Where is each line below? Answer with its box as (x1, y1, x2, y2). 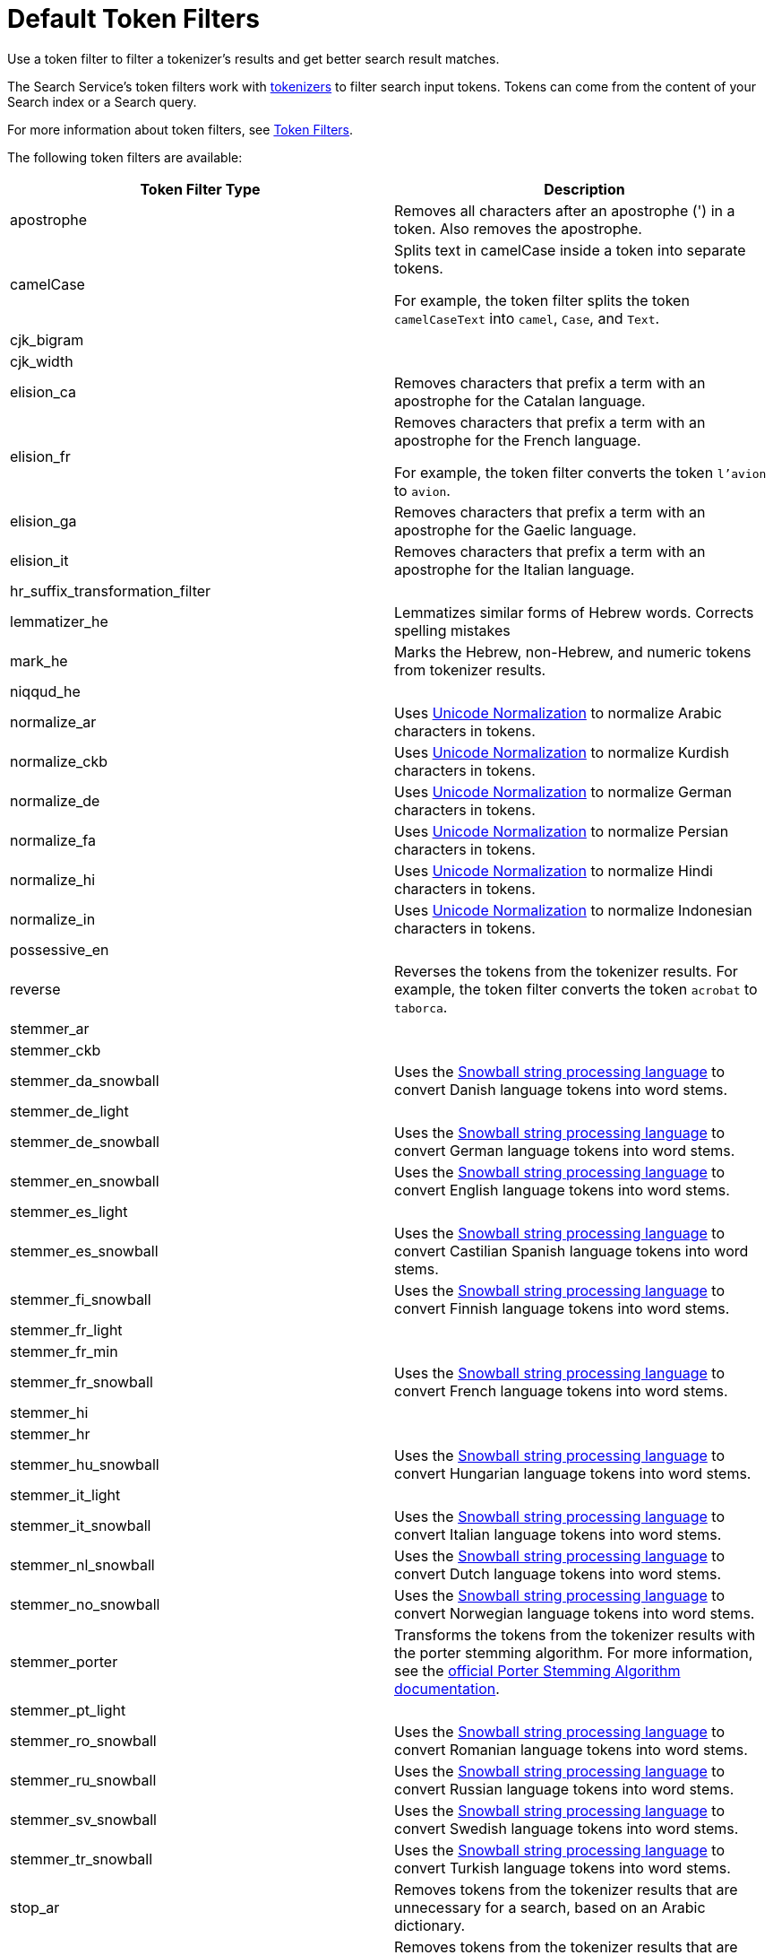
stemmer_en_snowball (10, 1171, 159, 1190)
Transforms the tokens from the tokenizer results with (394, 1625, 756, 1644)
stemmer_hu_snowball (10, 1455, 159, 1473)
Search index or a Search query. (7, 93, 197, 109)
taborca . (394, 997, 448, 1016)
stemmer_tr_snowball (10, 1849, 153, 1868)
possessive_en (10, 940, 109, 959)
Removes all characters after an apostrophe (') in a (394, 201, 735, 220)
